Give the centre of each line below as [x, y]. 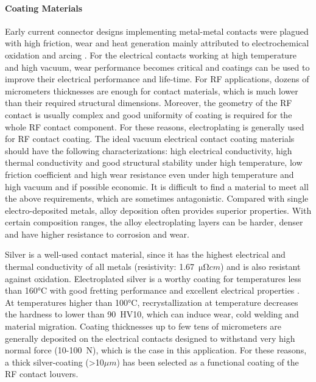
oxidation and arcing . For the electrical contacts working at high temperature [151, 55]
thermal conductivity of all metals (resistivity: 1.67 [100, 267]
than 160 [21, 290]
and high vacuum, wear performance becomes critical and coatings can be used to [157, 67]
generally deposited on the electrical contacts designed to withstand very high [150, 338]
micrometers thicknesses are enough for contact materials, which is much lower [152, 90]
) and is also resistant [260, 267]
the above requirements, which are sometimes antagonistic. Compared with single [157, 198]
